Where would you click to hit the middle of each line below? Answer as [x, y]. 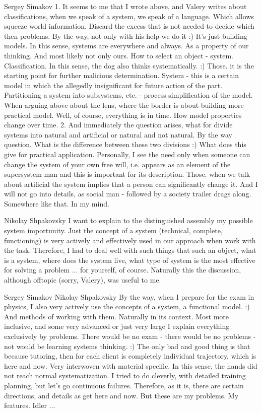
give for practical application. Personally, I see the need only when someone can [127, 154]
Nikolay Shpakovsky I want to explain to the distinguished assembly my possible [128, 220]
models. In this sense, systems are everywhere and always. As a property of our [126, 46]
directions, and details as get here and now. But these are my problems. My [121, 395]
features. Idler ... [30, 405]
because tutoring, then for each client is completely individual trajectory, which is [130, 356]
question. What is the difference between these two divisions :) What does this [125, 144]
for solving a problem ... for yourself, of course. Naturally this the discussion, [123, 270]
